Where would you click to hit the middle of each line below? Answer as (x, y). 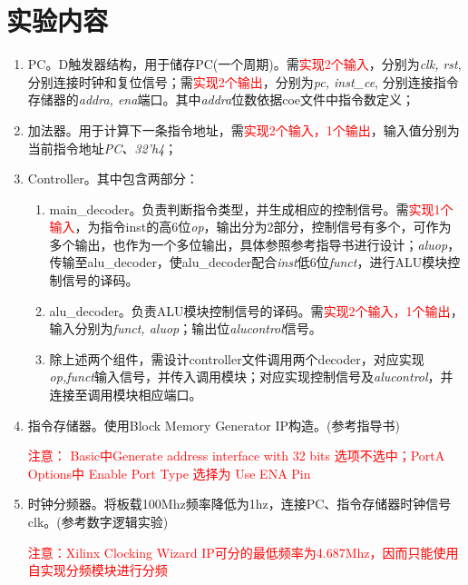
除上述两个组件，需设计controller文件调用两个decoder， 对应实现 (237, 358)
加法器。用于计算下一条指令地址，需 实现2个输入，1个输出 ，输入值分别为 (244, 129)
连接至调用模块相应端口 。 (126, 395)
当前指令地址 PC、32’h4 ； (102, 148)
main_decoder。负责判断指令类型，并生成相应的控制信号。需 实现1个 (251, 208)
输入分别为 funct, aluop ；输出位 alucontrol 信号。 (185, 328)
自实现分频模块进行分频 (97, 570)
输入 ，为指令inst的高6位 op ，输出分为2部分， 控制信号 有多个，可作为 (250, 227)
